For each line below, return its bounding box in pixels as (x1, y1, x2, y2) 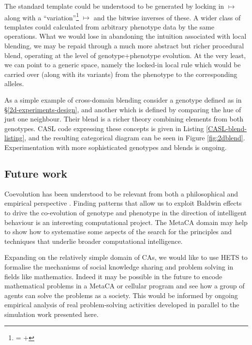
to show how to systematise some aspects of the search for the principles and (4, 226, 232, 237)
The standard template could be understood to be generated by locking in (4, 1, 224, 11)
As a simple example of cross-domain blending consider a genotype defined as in (4, 95, 242, 105)
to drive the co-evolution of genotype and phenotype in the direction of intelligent (4, 207, 247, 217)
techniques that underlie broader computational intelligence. (4, 236, 183, 246)
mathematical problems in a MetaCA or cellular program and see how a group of (4, 281, 245, 291)
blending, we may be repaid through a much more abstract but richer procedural (4, 41, 244, 51)
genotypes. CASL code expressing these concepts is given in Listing (4, 123, 204, 133)
